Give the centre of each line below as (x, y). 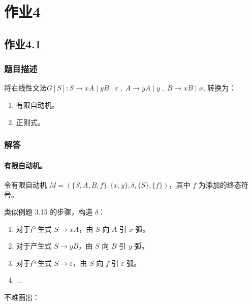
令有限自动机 (25, 184)
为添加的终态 (220, 184)
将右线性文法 (25, 88)
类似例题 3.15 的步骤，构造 (49, 211)
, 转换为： (219, 88)
